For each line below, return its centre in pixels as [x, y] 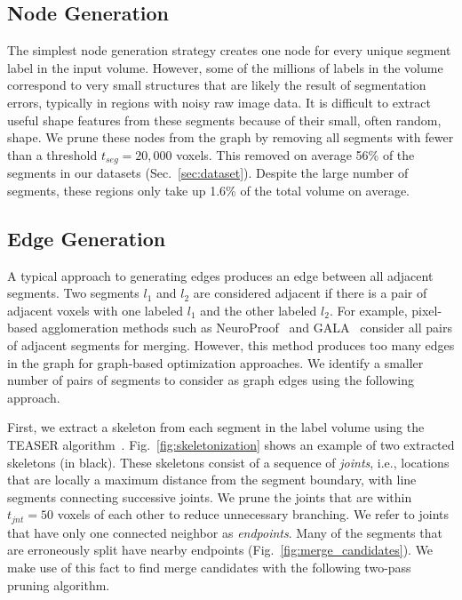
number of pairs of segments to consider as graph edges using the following [211, 380]
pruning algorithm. [59, 584]
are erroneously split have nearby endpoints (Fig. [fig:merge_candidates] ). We [220, 550]
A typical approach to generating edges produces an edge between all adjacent [220, 275]
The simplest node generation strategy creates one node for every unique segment [229, 50]
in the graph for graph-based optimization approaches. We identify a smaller [215, 362]
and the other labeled [259, 310]
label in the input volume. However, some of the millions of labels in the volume [225, 67]
